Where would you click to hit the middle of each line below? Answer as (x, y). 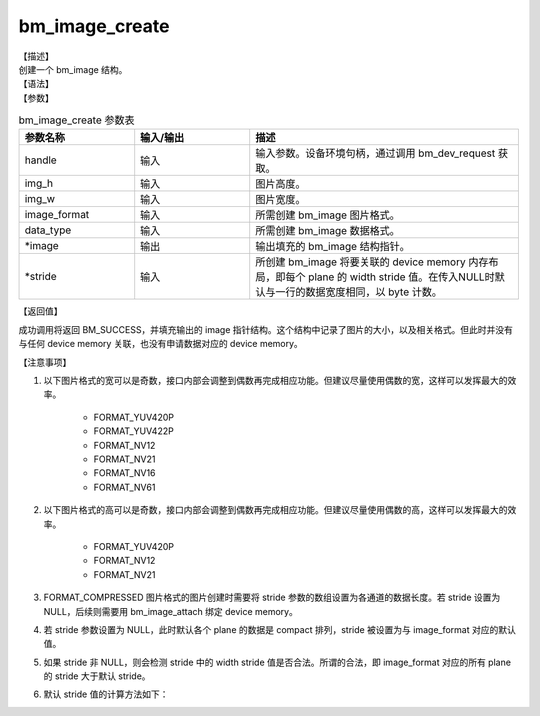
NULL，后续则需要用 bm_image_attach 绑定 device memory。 (171, 611)
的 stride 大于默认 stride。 (97, 676)
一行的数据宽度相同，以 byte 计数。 (358, 292)
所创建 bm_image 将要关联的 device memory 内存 (372, 262)
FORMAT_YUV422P (133, 431)
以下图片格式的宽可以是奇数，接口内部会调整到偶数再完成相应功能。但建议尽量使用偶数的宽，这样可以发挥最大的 (275, 381)
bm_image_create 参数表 (76, 120)
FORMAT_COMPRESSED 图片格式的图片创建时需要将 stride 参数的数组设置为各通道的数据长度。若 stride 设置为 (272, 597)
